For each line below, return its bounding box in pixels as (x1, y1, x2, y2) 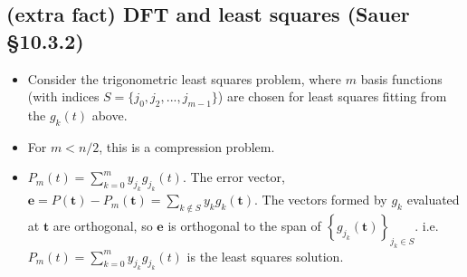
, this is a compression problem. (99, 137, 275, 156)
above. (91, 105, 128, 124)
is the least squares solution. (186, 246, 344, 265)
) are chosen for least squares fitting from (217, 87, 447, 106)
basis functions (360, 69, 443, 88)
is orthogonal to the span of (167, 215, 321, 234)
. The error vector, (182, 167, 285, 186)
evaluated (406, 190, 460, 209)
